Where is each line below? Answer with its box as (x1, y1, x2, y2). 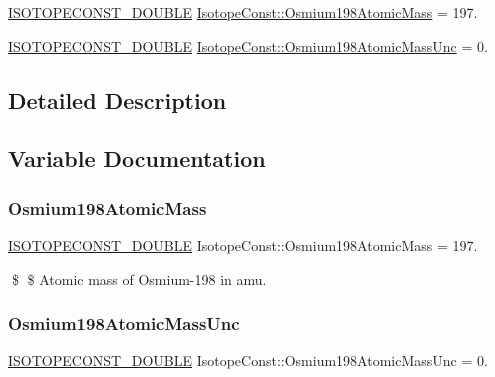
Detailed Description (8, 84, 227, 115)
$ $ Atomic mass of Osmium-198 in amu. (11, 268, 267, 289)
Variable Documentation (8, 143, 266, 174)
